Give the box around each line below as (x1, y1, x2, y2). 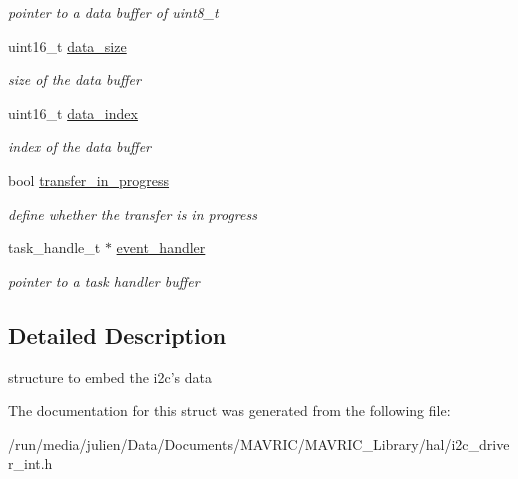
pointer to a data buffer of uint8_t (8, 2, 219, 22)
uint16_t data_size (8, 35, 127, 56)
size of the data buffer (8, 69, 141, 90)
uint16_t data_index (8, 102, 138, 123)
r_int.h (8, 453, 53, 474)
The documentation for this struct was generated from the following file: (8, 400, 451, 421)
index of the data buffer (8, 136, 151, 157)
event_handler (116, 237, 206, 258)
